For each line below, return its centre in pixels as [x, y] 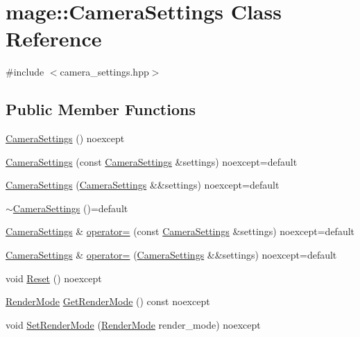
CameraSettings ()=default [70, 208]
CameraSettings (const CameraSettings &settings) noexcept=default [152, 161]
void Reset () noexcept [54, 278]
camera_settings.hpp [104, 72]
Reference [54, 38]
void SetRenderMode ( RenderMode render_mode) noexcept [133, 324]
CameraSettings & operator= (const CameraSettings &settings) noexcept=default [180, 231]
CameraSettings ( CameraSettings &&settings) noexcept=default [143, 185]
